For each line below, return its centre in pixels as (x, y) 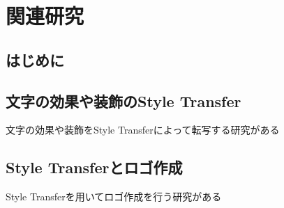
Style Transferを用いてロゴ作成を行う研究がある (114, 197)
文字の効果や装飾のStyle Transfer (124, 101)
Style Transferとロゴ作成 (94, 167)
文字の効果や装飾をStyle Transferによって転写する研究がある (143, 130)
